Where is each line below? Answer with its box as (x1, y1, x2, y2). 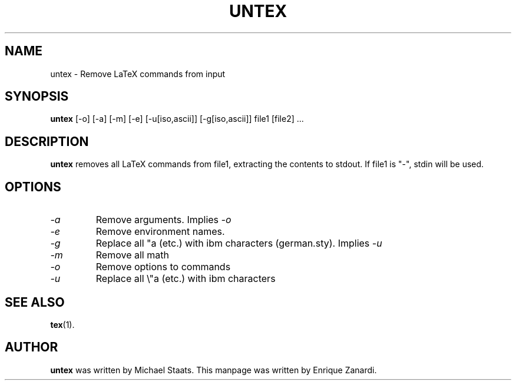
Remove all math (95, 249, 169, 261)
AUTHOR (5, 340, 58, 355)
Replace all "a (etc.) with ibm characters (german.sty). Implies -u (95, 237, 382, 250)
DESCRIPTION (5, 134, 89, 149)
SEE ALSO (5, 294, 65, 310)
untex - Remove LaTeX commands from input (50, 68, 226, 79)
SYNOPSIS (5, 89, 69, 104)
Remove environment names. (95, 225, 225, 238)
